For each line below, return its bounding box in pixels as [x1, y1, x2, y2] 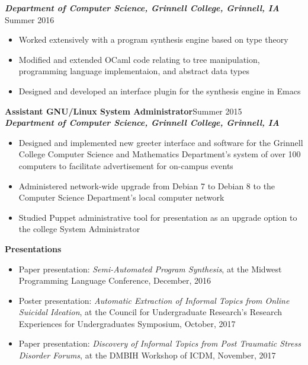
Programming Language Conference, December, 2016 [18, 274, 211, 287]
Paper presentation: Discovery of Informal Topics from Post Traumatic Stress [18, 337, 301, 350]
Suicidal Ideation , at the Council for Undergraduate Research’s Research [18, 306, 282, 318]
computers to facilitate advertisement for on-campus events [18, 159, 233, 172]
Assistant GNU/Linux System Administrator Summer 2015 [5, 104, 242, 117]
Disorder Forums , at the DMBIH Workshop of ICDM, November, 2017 [18, 349, 276, 361]
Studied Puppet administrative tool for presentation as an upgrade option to [18, 211, 297, 223]
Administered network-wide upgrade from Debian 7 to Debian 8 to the [18, 179, 275, 192]
